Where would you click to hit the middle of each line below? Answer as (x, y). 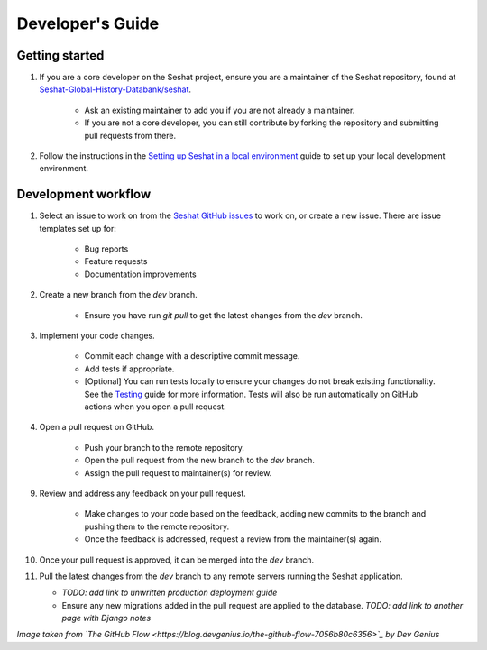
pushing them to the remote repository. (157, 526)
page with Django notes (106, 618)
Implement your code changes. (97, 336)
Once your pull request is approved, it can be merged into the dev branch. (177, 560)
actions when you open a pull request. (156, 407)
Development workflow (84, 194)
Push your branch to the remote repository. (165, 447)
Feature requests (116, 261)
